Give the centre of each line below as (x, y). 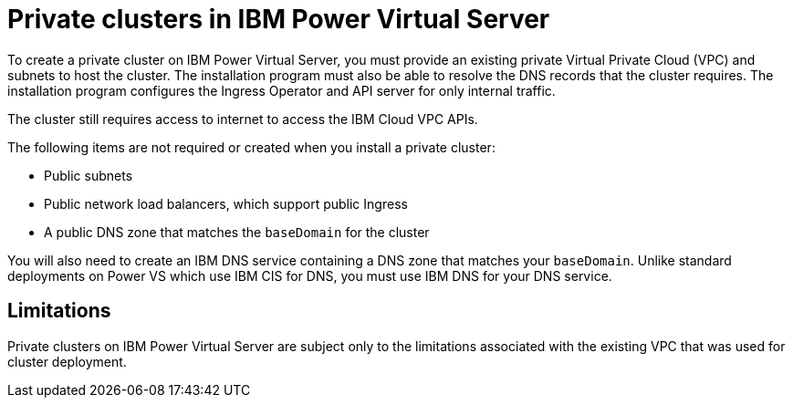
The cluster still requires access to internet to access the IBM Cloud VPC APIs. (243, 119)
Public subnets (89, 175)
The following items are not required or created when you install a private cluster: (251, 147)
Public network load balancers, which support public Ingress (226, 203)
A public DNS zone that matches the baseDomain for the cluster (237, 232)
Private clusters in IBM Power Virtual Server (279, 19)
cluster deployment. (67, 361)
